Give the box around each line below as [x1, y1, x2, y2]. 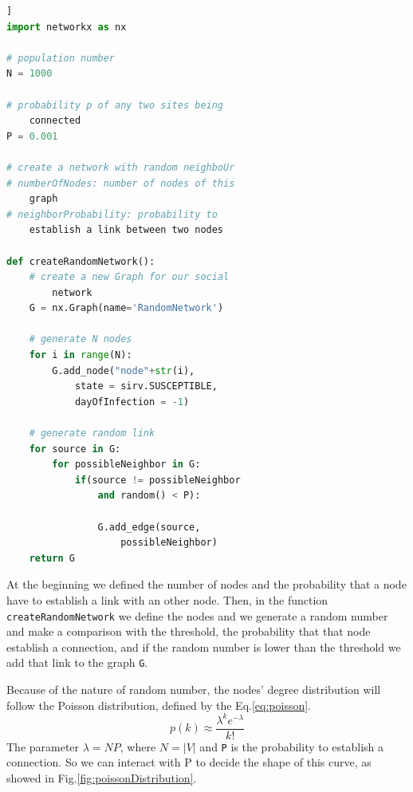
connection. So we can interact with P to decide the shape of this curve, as [6, 754, 372, 770]
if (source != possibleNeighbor [74, 474, 241, 486]
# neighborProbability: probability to [6, 208, 218, 220]
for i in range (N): [29, 349, 132, 361]
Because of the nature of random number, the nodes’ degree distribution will [6, 681, 381, 698]
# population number [6, 52, 116, 64]
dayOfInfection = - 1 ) [74, 396, 190, 408]
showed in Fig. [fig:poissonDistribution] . [6, 770, 197, 786]
